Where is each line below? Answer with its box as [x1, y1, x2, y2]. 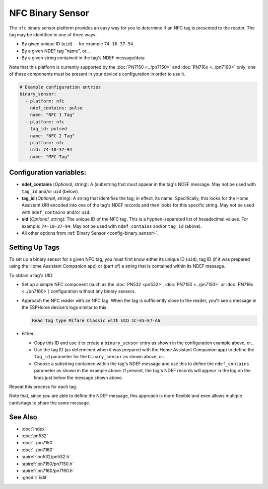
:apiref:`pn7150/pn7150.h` [21, 461, 74, 467]
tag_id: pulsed [30, 126, 67, 132]
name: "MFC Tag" [30, 154, 69, 159]
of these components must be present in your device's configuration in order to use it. [9, 71, 186, 77]
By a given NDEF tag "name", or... [21, 48, 90, 54]
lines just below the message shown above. [34, 375, 124, 381]
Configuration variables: [9, 168, 87, 177]
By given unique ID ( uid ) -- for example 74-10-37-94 [21, 41, 134, 47]
